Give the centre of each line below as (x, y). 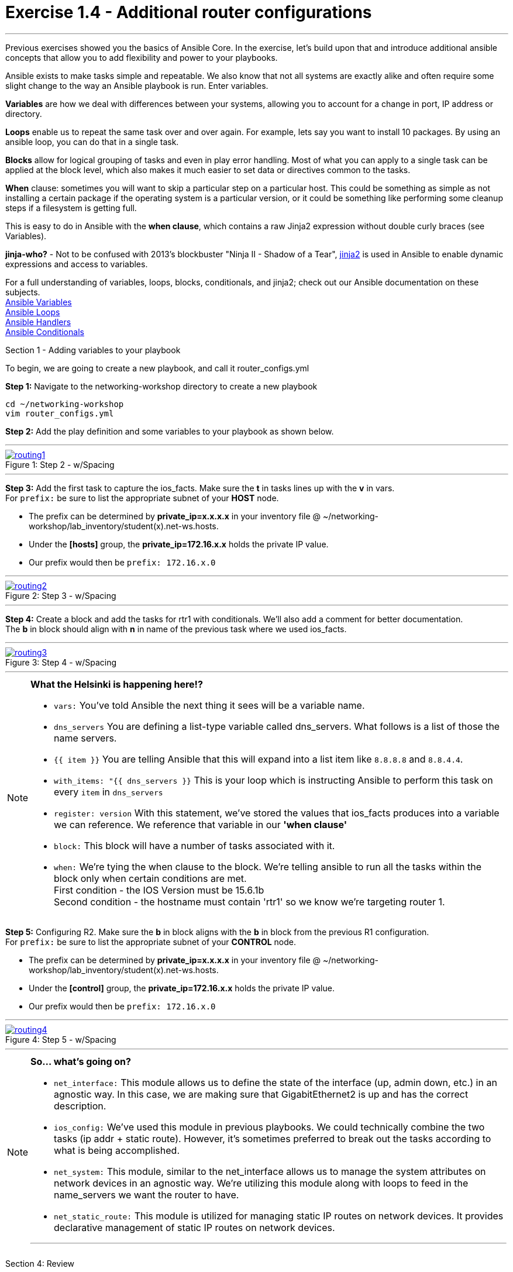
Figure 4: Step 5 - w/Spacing (61, 1039)
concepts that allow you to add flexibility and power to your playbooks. (142, 57)
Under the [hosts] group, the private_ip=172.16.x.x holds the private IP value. (179, 544)
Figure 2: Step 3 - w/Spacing (61, 595)
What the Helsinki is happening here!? (117, 684)
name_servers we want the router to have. (147, 1195)
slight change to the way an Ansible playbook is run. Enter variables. (137, 85)
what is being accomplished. (117, 1150)
